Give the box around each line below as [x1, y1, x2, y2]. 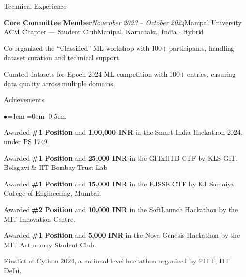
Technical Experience [4, 1, 67, 11]
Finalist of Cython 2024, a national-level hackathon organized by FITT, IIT [4, 256, 230, 266]
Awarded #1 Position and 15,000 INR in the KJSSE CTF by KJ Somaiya [4, 178, 234, 188]
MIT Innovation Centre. [4, 214, 76, 224]
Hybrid [183, 27, 204, 37]
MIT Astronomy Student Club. [4, 239, 96, 249]
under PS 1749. [4, 136, 49, 146]
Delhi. [4, 265, 22, 275]
